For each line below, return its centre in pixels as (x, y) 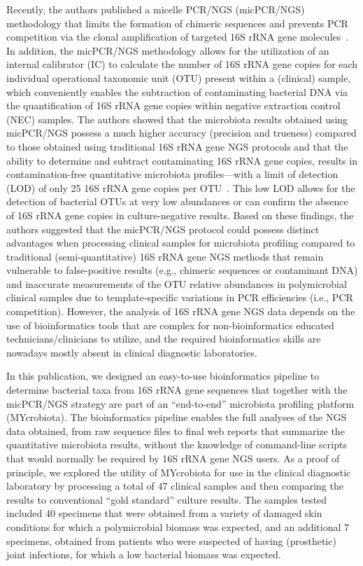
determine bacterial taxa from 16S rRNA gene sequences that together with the (177, 390)
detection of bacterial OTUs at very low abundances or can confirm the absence (177, 201)
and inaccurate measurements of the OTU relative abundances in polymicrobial (177, 283)
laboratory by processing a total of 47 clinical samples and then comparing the (175, 486)
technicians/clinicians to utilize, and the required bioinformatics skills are (164, 339)
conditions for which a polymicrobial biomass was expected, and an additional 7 (178, 526)
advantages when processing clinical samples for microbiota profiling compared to (181, 243)
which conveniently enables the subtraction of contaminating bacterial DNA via (177, 91)
